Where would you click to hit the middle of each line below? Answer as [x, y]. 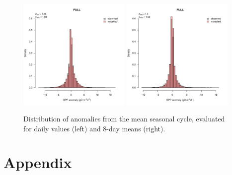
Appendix [38, 162]
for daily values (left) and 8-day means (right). [94, 128]
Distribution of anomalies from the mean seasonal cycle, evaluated [124, 119]
